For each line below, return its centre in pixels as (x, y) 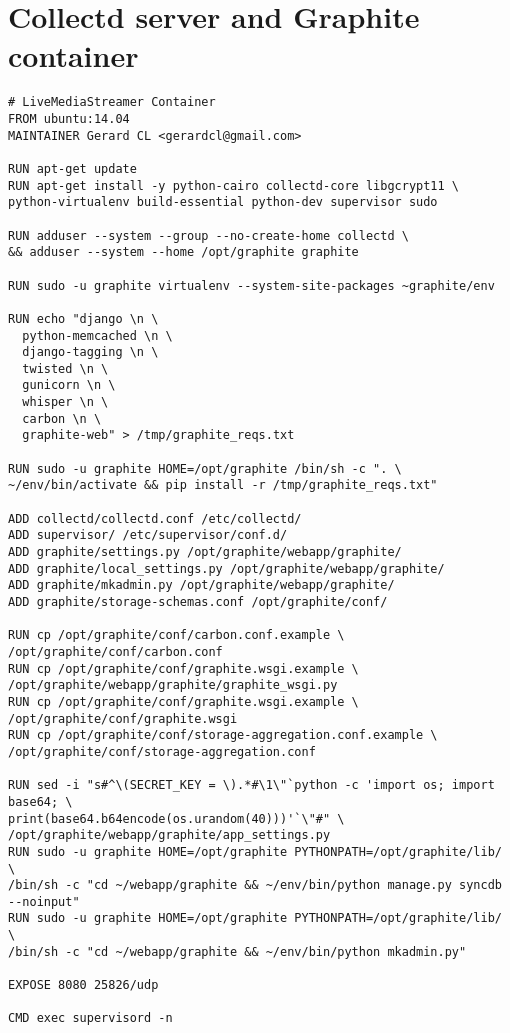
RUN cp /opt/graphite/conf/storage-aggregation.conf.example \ (223, 735)
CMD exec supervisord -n (90, 1018)
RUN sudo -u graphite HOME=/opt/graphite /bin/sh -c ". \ (205, 468)
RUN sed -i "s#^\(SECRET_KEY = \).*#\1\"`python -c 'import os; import (251, 785)
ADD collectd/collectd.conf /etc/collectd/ (155, 518)
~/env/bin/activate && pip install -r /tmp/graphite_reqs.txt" (223, 485)
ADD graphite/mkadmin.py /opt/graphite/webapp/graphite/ (201, 585)
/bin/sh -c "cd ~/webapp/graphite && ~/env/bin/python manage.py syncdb (255, 885)
